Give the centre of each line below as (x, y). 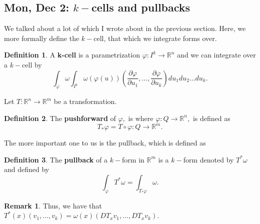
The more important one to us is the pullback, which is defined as (105, 143)
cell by (32, 64)
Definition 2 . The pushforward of (60, 118)
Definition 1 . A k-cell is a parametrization (72, 55)
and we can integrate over (216, 55)
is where (141, 118)
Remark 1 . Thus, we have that (53, 205)
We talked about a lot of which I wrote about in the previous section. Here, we (125, 28)
